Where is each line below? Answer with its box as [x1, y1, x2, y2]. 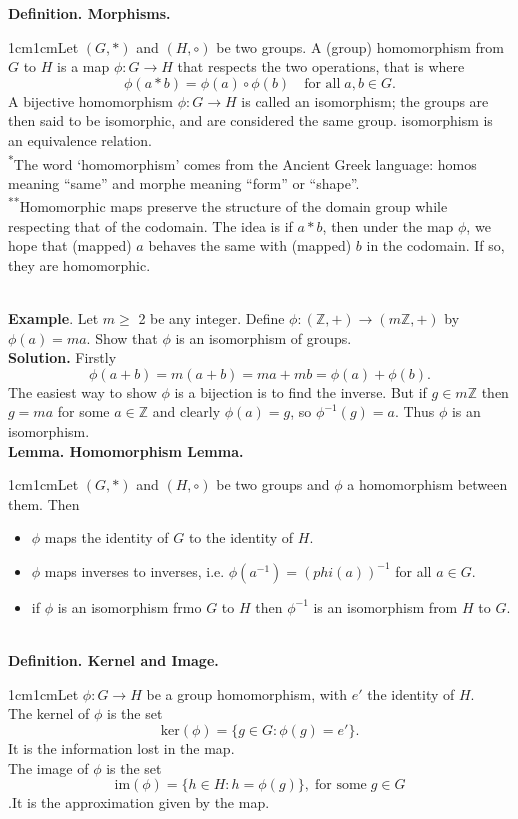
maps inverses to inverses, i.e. [44, 560, 225, 581]
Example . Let [8, 308, 99, 329]
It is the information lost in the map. [8, 737, 235, 758]
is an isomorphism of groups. [175, 327, 352, 348]
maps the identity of [44, 527, 169, 548]
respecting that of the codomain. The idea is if [8, 215, 293, 236]
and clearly [152, 401, 221, 422]
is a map [57, 56, 110, 77]
